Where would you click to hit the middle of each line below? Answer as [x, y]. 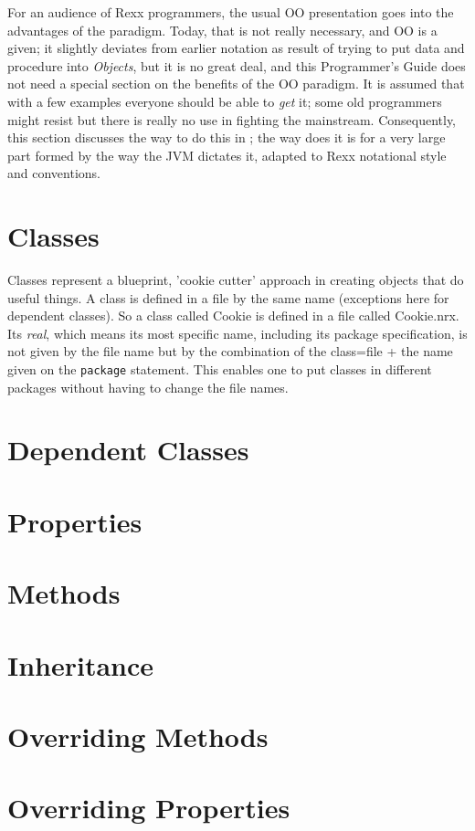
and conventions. [54, 173]
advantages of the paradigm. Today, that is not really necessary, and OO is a [222, 30]
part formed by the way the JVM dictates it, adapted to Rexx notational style [227, 155]
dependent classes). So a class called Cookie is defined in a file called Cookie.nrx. [233, 316]
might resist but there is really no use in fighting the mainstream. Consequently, [232, 119]
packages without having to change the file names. [148, 387]
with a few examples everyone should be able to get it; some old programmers [225, 101]
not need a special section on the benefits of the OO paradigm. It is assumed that [236, 84]
